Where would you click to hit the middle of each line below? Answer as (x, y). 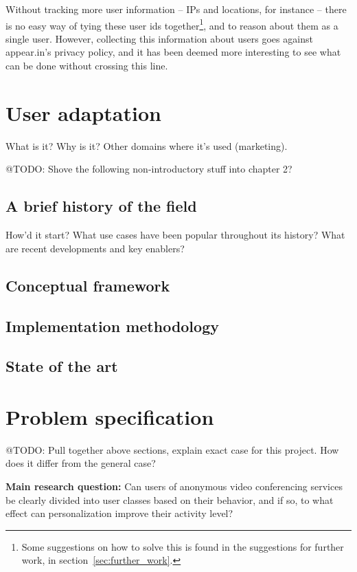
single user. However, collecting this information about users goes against (159, 38)
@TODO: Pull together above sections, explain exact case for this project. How (172, 449)
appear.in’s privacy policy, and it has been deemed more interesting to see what (173, 52)
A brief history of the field (101, 206)
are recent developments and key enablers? (95, 248)
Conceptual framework (88, 285)
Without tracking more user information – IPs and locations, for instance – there (176, 9)
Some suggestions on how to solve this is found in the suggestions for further (183, 546)
